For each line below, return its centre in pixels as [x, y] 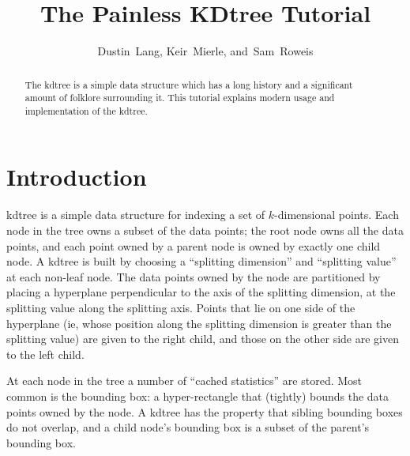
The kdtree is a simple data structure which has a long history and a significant [189, 84]
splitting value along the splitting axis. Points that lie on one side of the [181, 307]
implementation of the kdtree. [86, 110]
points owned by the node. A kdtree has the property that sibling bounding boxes [205, 411]
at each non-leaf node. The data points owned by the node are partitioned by [194, 276]
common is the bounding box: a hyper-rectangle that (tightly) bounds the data [198, 396]
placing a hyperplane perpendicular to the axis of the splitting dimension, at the [201, 292]
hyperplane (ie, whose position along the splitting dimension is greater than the [199, 323]
